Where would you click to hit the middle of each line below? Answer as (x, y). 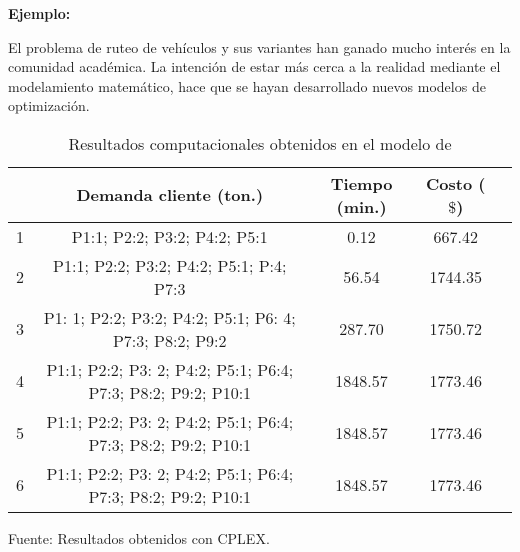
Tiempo (361, 183)
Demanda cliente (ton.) (170, 195)
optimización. (49, 105)
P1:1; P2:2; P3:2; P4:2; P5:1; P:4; (170, 265)
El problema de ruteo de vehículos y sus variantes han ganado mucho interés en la (259, 46)
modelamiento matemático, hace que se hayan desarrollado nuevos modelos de (247, 85)
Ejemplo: (39, 13)
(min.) (361, 206)
